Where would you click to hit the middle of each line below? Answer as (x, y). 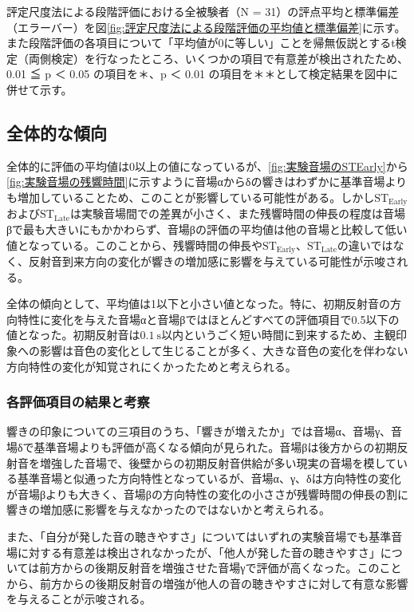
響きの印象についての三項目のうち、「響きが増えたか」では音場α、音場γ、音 (205, 431)
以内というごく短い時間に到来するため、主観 (279, 335)
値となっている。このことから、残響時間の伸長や (134, 245)
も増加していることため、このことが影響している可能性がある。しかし (191, 197)
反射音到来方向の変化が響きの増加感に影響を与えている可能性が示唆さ (213, 261)
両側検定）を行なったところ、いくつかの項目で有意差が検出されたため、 (218, 58)
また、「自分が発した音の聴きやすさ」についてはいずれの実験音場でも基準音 (205, 536)
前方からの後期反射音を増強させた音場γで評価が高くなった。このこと (221, 568)
